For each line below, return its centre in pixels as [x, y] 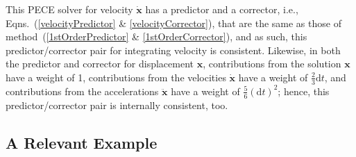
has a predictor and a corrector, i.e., [222, 9]
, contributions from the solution [272, 64]
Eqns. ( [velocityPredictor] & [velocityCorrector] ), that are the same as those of [173, 23]
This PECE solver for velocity [69, 9]
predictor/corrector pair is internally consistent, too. [117, 105]
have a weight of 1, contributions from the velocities [116, 77]
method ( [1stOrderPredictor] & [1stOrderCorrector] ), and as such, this [156, 36]
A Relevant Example [82, 142]
